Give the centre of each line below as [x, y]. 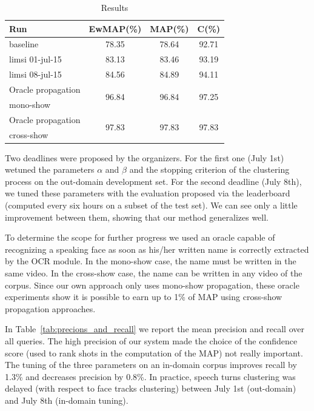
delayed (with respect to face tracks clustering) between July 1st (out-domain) [151, 388]
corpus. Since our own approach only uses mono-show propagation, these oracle [152, 285]
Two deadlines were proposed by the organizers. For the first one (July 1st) [145, 157]
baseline [24, 44]
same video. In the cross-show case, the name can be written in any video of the [154, 272]
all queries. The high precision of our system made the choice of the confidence [151, 340]
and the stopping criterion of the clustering [209, 169]
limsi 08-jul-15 [35, 74]
